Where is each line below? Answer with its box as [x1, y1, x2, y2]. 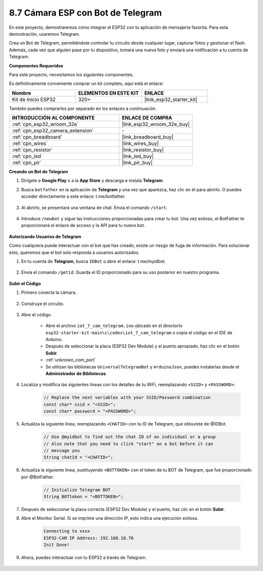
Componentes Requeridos [9, 62, 63, 68]
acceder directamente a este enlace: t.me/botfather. [21, 193, 126, 200]
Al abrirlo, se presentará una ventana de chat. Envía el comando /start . [21, 204, 168, 210]
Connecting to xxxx [43, 529, 90, 534]
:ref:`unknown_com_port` [45, 357, 96, 363]
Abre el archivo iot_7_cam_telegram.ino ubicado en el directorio [45, 323, 183, 329]
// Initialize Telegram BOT [43, 487, 111, 492]
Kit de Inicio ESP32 [12, 96, 56, 102]
